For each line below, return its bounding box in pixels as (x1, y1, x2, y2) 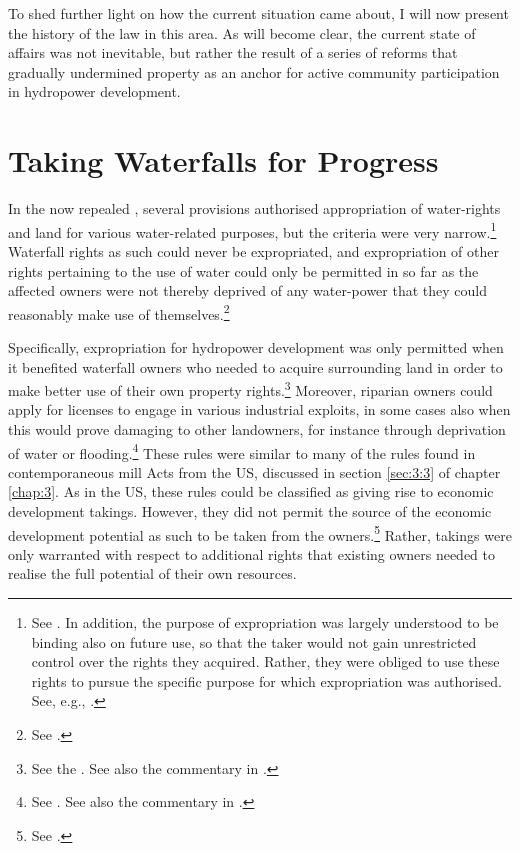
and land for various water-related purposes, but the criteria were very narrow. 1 (8, 218, 497, 242)
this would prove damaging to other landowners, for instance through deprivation (8, 419, 506, 439)
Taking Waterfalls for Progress (8, 140, 439, 181)
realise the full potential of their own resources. (8, 563, 297, 584)
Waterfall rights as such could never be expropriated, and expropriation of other (8, 240, 499, 261)
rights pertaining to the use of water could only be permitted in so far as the (8, 260, 479, 281)
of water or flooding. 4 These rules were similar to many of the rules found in (8, 439, 476, 463)
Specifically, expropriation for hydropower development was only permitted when (8, 336, 504, 357)
